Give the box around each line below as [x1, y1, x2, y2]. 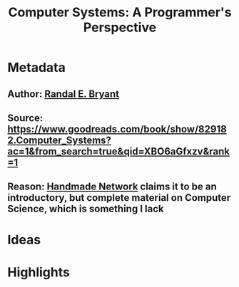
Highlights [7, 264, 70, 280]
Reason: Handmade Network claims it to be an [7, 181, 218, 193]
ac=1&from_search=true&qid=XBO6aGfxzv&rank [7, 145, 230, 157]
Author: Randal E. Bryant [7, 88, 120, 100]
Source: [7, 112, 44, 124]
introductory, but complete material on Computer [7, 192, 231, 204]
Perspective [83, 19, 157, 36]
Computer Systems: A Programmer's [8, 4, 232, 21]
